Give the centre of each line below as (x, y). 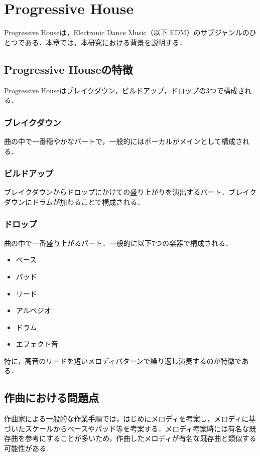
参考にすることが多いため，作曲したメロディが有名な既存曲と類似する (141, 438)
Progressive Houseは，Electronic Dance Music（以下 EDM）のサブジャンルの (127, 32)
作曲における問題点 (51, 398)
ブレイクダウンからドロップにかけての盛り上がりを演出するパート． (116, 192)
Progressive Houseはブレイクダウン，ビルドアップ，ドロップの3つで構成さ (124, 90)
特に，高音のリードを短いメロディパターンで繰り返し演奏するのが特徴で (123, 360)
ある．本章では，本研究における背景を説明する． (106, 42)
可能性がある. (26, 448)
